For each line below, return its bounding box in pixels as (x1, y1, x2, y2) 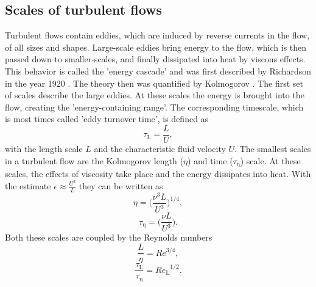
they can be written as (79, 179, 163, 192)
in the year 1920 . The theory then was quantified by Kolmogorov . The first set (5, 76, 303, 89)
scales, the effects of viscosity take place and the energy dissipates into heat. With (5, 167, 311, 180)
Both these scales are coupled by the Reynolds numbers (5, 231, 212, 244)
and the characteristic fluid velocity (94, 142, 226, 155)
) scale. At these (240, 154, 301, 167)
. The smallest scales (234, 142, 311, 155)
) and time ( (187, 154, 233, 167)
